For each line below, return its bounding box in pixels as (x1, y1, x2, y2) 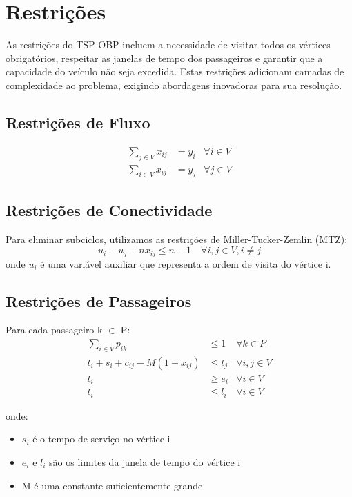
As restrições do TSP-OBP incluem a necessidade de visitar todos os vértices (6, 37, 331, 52)
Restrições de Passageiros (6, 290, 192, 311)
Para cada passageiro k (6, 322, 103, 337)
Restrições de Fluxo (6, 111, 150, 133)
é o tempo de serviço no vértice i (32, 431, 170, 446)
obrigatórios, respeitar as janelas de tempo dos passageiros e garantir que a (6, 50, 323, 65)
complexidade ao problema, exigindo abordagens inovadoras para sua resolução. (6, 77, 342, 92)
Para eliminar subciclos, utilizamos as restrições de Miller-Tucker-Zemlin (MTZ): (6, 231, 348, 246)
